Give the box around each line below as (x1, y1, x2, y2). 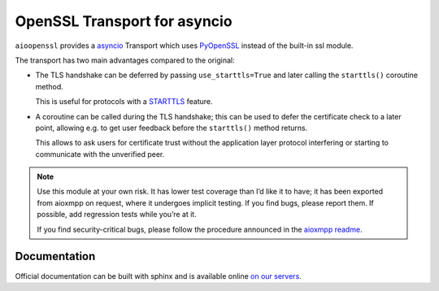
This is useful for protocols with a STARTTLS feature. (35, 97, 213, 106)
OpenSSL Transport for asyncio (15, 12, 233, 30)
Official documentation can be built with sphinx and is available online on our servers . (15, 271, 302, 280)
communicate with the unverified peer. (35, 149, 165, 159)
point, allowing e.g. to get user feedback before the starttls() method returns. (35, 123, 308, 132)
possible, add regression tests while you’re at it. (37, 210, 197, 219)
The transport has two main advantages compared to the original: (15, 55, 235, 65)
